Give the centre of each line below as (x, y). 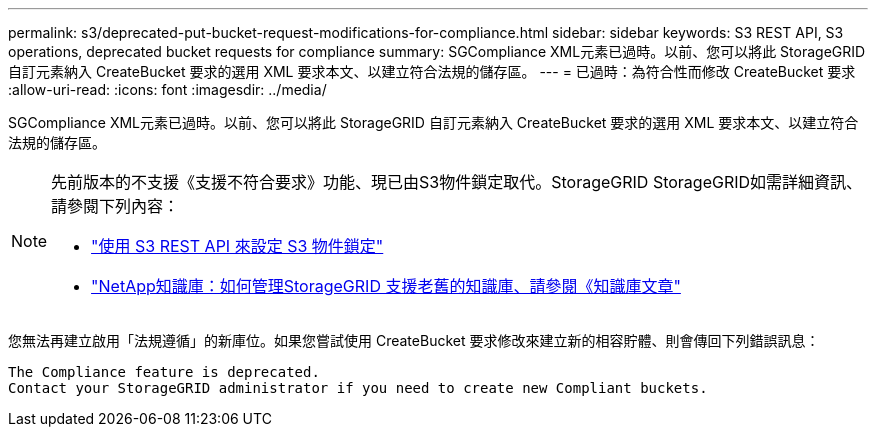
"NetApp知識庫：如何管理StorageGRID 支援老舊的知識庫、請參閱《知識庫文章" (386, 286)
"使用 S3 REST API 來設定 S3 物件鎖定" (237, 246)
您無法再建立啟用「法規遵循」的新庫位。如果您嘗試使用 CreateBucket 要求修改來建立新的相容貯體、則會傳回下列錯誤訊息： (414, 340)
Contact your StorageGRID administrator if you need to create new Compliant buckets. (358, 388)
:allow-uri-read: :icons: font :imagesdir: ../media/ (167, 89)
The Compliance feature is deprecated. (164, 372)
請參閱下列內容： (115, 206)
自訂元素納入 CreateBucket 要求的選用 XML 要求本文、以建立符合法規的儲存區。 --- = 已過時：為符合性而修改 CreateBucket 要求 (432, 71)
